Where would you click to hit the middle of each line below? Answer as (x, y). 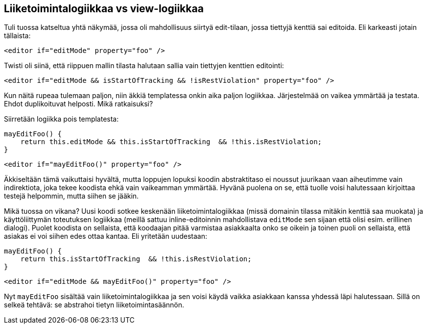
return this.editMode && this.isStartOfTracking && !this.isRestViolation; (171, 142)
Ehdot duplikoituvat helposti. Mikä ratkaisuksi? (79, 104)
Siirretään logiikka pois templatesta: (61, 119)
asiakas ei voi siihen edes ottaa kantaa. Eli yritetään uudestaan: (106, 236)
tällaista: (17, 36)
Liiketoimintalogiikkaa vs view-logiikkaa (104, 9)
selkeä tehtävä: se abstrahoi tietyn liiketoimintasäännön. (94, 305)
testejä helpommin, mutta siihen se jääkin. (71, 196)
